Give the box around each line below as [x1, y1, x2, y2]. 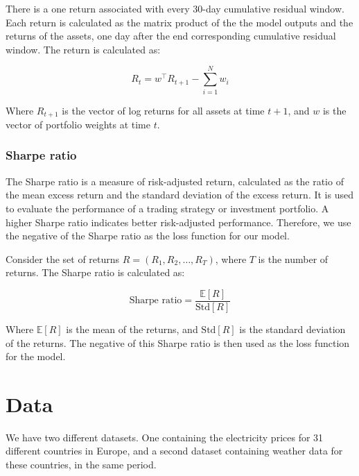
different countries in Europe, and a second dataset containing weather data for [6, 443, 343, 458]
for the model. [6, 349, 66, 364]
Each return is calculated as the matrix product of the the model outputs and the [6, 15, 353, 29]
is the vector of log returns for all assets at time [62, 103, 265, 117]
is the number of [258, 251, 329, 266]
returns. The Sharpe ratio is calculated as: [6, 265, 185, 280]
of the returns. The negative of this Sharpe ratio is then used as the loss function [6, 335, 350, 350]
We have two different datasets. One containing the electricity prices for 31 [6, 430, 324, 444]
